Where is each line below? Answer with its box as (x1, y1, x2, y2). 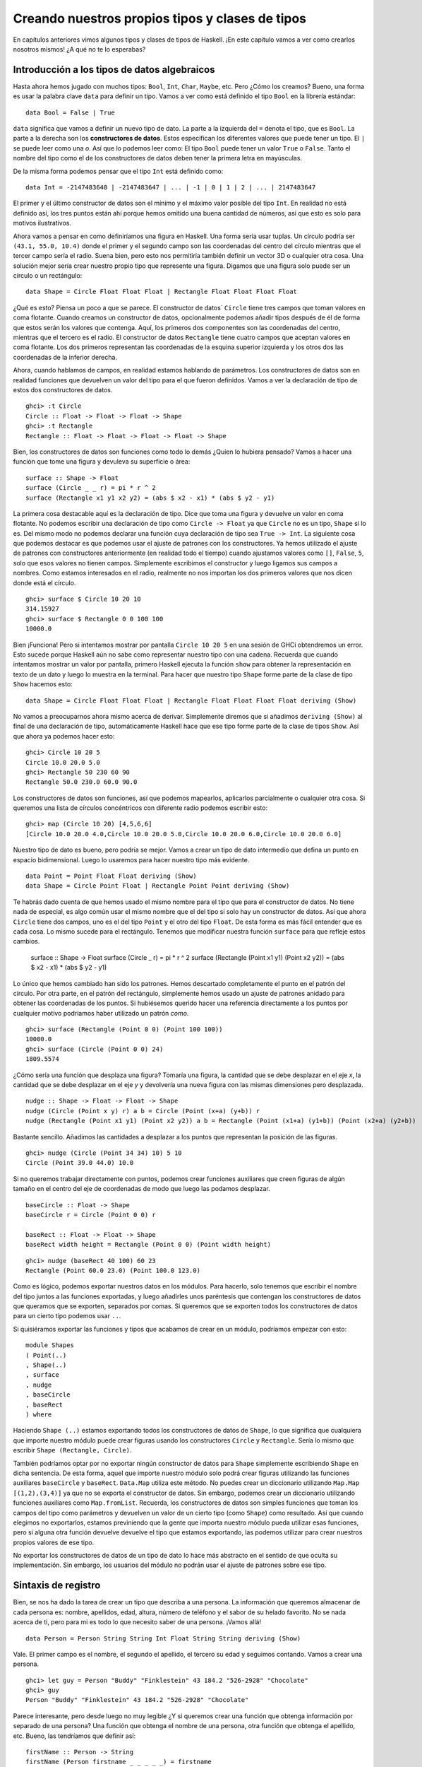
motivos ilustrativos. (13, 219, 72, 228)
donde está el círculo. (13, 578, 76, 587)
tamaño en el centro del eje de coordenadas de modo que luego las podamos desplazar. (13, 1185, 271, 1193)
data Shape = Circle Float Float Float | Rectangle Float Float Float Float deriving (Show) (25, 696, 357, 705)
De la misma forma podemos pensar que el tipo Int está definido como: (13, 167, 224, 175)
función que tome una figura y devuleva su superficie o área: (13, 457, 191, 466)
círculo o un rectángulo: (13, 271, 83, 280)
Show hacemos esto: (13, 680, 73, 688)
